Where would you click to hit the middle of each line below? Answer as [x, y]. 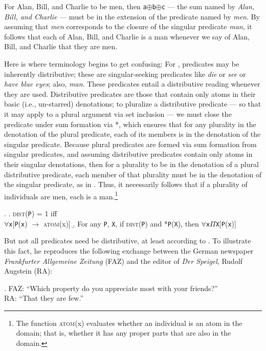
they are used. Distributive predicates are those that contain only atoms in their [130, 94]
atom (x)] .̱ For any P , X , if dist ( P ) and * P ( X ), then [121, 223]
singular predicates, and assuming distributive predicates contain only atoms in [128, 154]
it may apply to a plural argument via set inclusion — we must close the [118, 114]
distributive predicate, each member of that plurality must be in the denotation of [133, 174]
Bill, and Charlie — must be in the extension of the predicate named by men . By [132, 16]
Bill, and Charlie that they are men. [61, 46]
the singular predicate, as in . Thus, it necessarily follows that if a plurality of [126, 184]
